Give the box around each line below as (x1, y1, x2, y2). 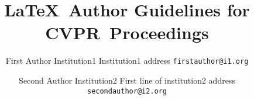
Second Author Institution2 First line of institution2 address (19, 74, 235, 86)
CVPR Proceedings (45, 20, 209, 44)
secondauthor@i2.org (87, 87, 167, 95)
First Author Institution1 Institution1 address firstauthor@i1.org (5, 54, 249, 67)
